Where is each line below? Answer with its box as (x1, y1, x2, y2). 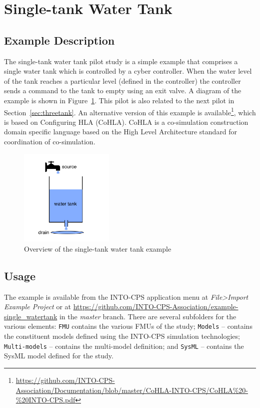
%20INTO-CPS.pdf (15, 394, 75, 405)
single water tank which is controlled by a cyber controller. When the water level (4, 66, 252, 76)
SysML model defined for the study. (4, 350, 113, 361)
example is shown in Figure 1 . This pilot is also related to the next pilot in (4, 95, 234, 105)
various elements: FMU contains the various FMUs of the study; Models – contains (4, 321, 252, 331)
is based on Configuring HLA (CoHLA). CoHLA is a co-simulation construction (4, 116, 248, 127)
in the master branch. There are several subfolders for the (59, 311, 236, 321)
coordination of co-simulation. (4, 136, 95, 146)
